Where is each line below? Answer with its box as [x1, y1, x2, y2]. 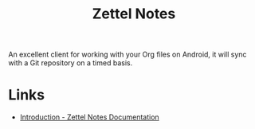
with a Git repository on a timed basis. [8, 58, 133, 68]
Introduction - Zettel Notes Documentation [19, 112, 159, 122]
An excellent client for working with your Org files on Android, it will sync [8, 49, 247, 60]
